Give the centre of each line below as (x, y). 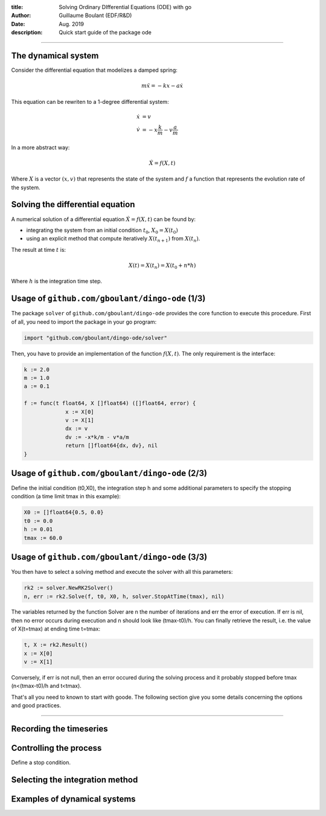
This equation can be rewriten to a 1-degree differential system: (90, 101)
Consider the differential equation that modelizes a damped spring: (94, 70)
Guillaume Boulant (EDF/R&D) (95, 16)
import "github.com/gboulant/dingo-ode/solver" (95, 338)
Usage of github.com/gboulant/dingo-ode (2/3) (109, 473)
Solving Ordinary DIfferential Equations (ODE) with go (125, 7)
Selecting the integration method (75, 779)
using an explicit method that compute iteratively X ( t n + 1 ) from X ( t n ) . (113, 239)
